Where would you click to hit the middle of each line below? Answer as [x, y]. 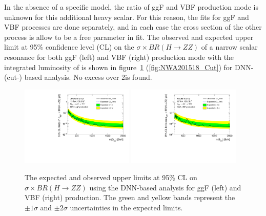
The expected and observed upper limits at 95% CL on [111, 177]
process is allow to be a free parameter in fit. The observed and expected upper [129, 37]
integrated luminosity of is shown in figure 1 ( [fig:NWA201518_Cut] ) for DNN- [129, 67]
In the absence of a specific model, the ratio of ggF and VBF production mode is [131, 7]
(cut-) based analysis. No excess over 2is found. [78, 77]
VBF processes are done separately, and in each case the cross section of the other [133, 27]
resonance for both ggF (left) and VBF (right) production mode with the [119, 57]
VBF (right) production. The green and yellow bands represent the [130, 197]
